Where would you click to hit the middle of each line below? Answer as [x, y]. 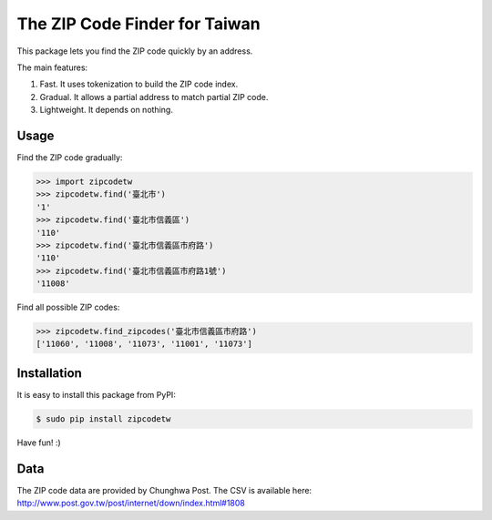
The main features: [52, 67]
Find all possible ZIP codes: [68, 307]
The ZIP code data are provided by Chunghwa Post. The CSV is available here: [164, 490]
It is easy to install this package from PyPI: [97, 394]
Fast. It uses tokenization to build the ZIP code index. [139, 84]
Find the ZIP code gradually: [70, 158]
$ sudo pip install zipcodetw [103, 418]
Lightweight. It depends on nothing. [106, 110]
